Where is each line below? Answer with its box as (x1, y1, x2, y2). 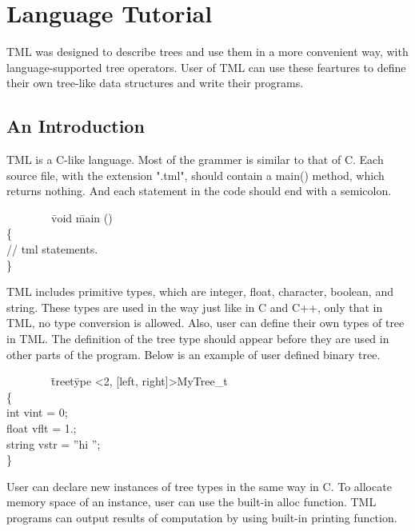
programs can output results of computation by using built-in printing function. (6, 509, 397, 525)
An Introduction (6, 114, 145, 138)
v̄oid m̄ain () (50, 209, 113, 226)
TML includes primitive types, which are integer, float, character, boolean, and (6, 283, 393, 300)
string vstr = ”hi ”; (6, 435, 101, 452)
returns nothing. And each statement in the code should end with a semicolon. (6, 182, 392, 199)
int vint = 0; (6, 404, 68, 421)
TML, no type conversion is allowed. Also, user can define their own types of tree (6, 314, 405, 331)
